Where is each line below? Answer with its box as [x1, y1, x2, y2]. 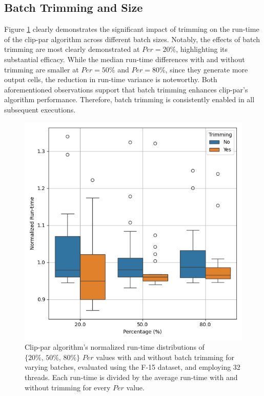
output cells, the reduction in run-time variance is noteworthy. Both [4, 74, 217, 85]
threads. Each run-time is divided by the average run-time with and [25, 371, 238, 382]
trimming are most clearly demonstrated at [4, 44, 140, 54]
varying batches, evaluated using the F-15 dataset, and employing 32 [25, 362, 240, 372]
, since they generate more [165, 64, 248, 74]
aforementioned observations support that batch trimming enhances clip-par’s [4, 84, 248, 95]
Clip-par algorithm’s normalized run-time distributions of [25, 342, 205, 352]
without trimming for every [25, 382, 111, 392]
